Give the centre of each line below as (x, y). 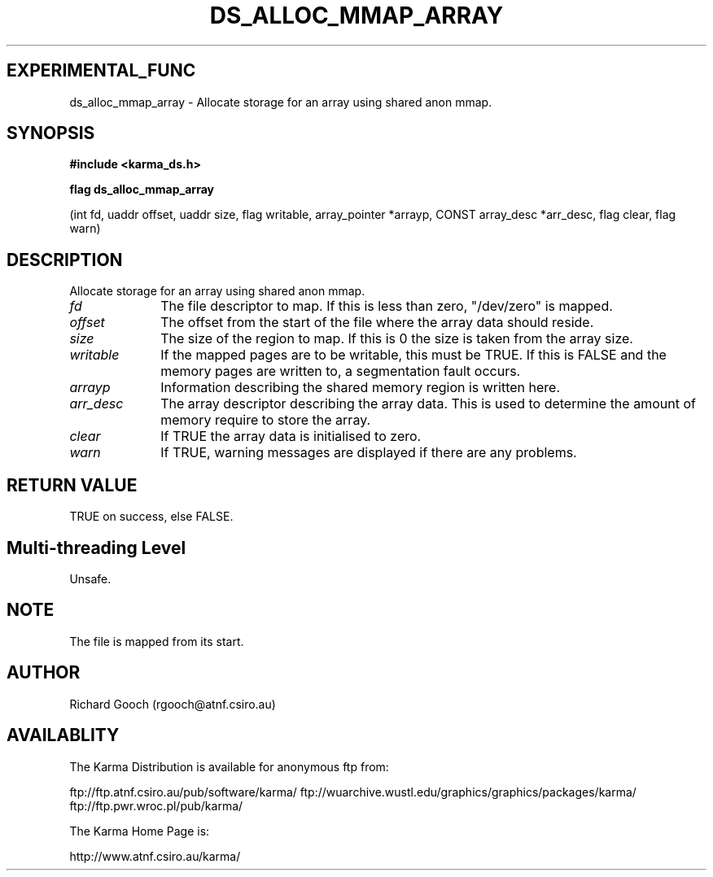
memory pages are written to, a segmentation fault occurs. (341, 371)
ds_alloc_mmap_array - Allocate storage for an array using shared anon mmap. (281, 102)
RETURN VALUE (72, 485)
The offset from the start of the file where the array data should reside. (377, 323)
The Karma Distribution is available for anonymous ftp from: (229, 766)
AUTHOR (44, 673)
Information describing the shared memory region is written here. (360, 388)
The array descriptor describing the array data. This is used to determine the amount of (428, 404)
